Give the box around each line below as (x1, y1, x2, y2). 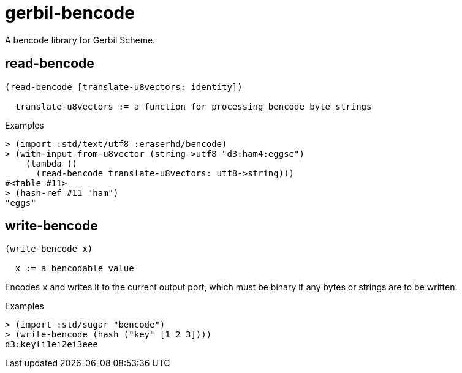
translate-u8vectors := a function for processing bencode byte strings (15, 101, 372, 111)
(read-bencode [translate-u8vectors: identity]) (5, 81, 243, 92)
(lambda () (25, 158, 78, 168)
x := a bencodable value (15, 263, 134, 274)
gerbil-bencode (5, 2, 135, 23)
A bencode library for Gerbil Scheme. (5, 34, 156, 45)
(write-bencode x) (5, 244, 93, 254)
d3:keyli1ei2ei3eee (5, 339, 98, 350)
